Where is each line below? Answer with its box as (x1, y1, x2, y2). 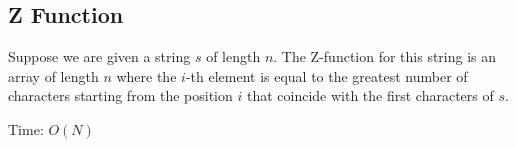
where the (116, 65, 177, 86)
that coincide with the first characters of (246, 85, 494, 106)
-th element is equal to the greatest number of (185, 65, 468, 86)
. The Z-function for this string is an (273, 46, 497, 67)
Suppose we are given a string (8, 46, 191, 67)
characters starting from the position (8, 85, 233, 106)
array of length (8, 65, 99, 86)
